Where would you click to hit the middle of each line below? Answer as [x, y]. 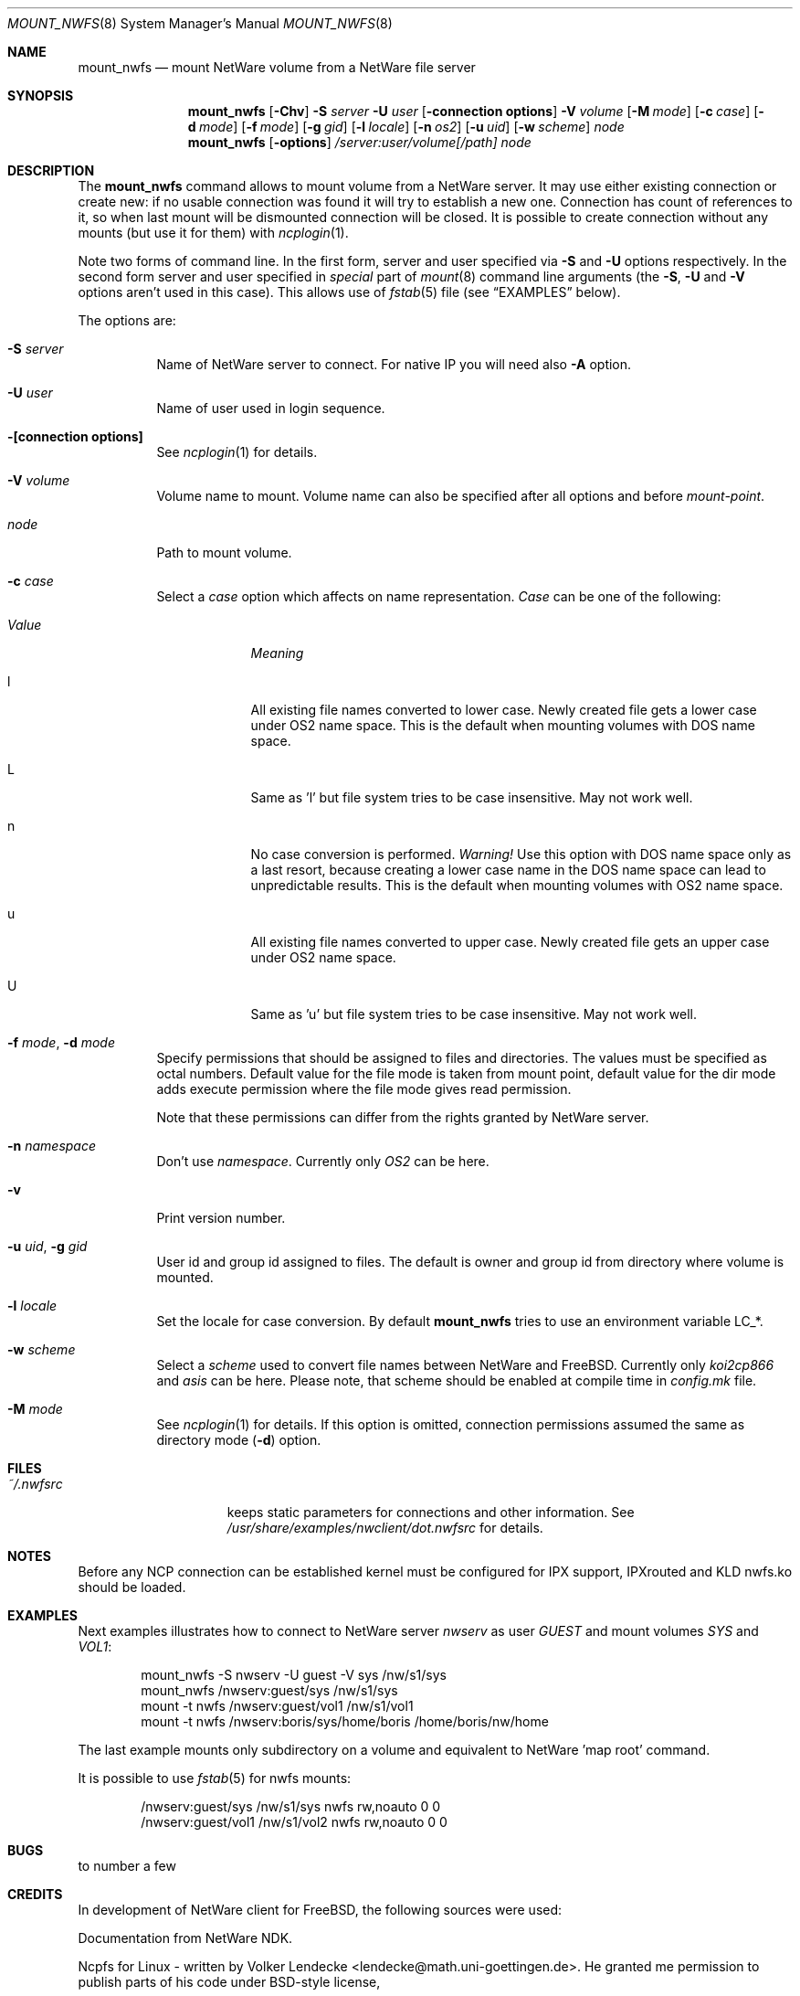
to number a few [127, 1866]
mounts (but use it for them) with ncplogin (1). [213, 233]
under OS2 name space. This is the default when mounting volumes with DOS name [503, 725]
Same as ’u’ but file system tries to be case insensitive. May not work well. [474, 1014]
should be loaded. [132, 1587]
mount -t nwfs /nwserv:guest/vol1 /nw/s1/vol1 [277, 1706]
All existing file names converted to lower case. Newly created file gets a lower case [504, 710]
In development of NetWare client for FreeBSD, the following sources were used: [320, 1910]
